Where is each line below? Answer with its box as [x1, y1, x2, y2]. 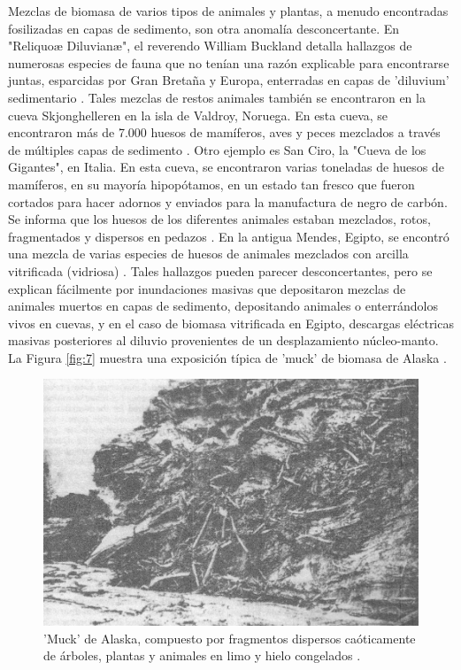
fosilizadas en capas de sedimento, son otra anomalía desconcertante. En [8, 19, 400, 37]
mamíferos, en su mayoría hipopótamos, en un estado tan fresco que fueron [8, 174, 415, 193]
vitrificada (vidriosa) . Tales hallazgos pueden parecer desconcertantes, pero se [8, 261, 433, 280]
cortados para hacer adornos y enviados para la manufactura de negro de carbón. [8, 192, 448, 211]
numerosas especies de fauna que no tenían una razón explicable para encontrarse [8, 53, 449, 72]
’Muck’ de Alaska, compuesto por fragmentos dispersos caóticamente [43, 628, 416, 647]
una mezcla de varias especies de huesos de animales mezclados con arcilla [8, 244, 409, 263]
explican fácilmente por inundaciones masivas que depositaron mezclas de [8, 279, 406, 297]
